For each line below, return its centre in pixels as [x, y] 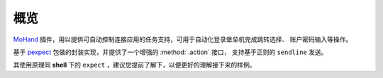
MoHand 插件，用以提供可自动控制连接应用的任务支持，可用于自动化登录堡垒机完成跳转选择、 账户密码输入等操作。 [183, 39]
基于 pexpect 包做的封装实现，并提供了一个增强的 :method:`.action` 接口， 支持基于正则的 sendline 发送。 [170, 52]
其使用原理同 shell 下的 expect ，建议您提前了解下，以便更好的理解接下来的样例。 [134, 65]
